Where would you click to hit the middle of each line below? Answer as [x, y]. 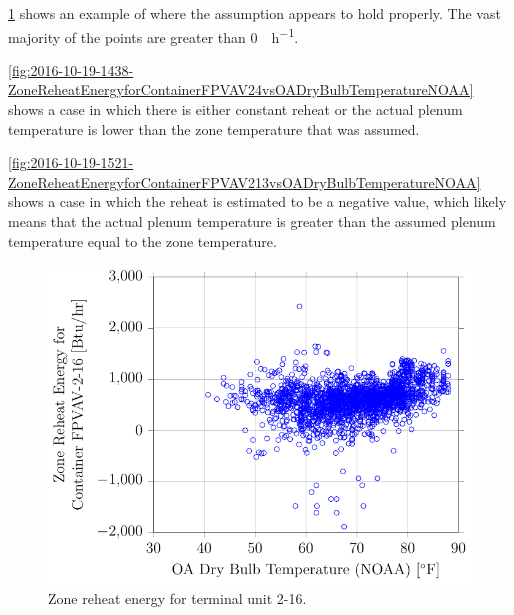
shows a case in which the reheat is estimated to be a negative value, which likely [257, 201]
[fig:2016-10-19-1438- [71, 69]
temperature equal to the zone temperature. [142, 240]
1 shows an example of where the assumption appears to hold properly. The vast [254, 13]
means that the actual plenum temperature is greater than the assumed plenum [252, 221]
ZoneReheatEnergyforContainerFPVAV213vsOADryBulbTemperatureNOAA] [244, 181]
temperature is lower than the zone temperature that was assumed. [214, 128]
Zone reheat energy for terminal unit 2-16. [177, 597]
